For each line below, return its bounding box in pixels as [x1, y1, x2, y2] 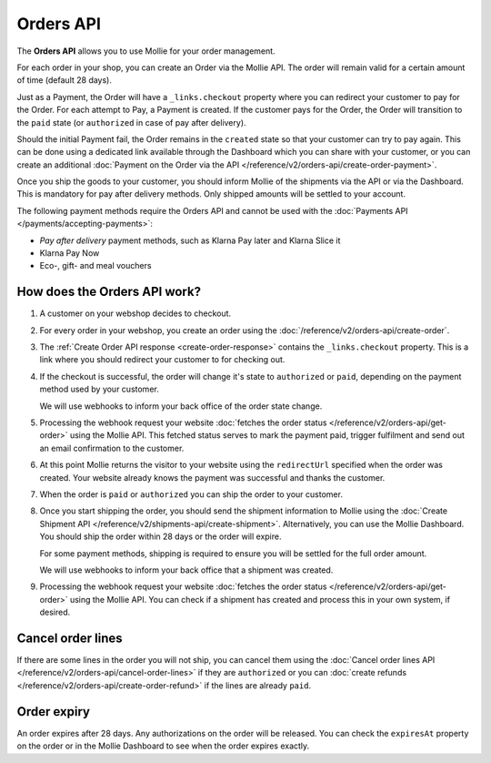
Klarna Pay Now [39, 248, 100, 259]
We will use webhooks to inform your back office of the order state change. [39, 401, 323, 412]
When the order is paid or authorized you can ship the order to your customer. [39, 489, 343, 500]
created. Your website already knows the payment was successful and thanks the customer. [39, 472, 386, 483]
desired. [39, 606, 71, 618]
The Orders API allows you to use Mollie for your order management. [16, 46, 276, 56]
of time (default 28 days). [16, 75, 113, 86]
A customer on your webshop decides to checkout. [39, 308, 232, 319]
